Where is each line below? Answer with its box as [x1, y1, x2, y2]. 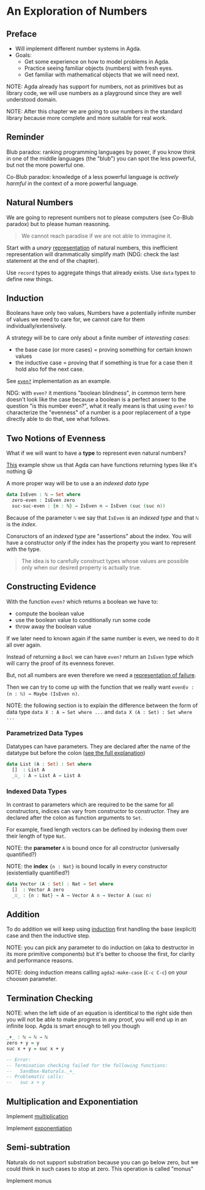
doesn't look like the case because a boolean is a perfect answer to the [6, 396, 187, 403]
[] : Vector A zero [12, 887, 64, 893]
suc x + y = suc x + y [6, 1045, 64, 1052]
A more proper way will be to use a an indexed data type [6, 480, 149, 487]
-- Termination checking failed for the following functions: [6, 1062, 168, 1069]
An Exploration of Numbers [6, 4, 147, 18]
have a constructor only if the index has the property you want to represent [6, 539, 196, 546]
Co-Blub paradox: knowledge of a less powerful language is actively [6, 173, 179, 180]
